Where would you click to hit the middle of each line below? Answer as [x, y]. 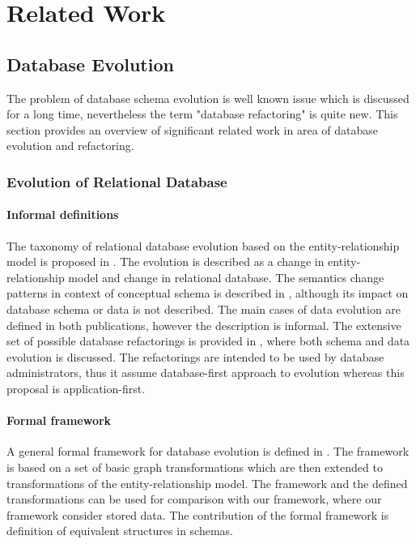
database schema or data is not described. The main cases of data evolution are [204, 308]
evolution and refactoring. [70, 146]
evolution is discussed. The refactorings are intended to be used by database [195, 356]
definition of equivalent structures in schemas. [120, 531]
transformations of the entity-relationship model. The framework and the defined [207, 483]
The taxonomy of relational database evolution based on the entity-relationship [203, 245]
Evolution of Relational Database [117, 181]
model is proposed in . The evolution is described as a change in [166, 261]
